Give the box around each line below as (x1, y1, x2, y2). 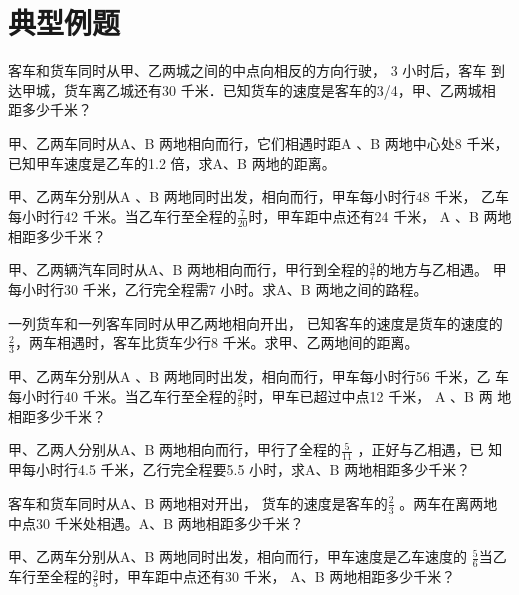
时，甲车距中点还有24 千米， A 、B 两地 (248, 205, 512, 226)
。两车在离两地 (399, 492, 498, 513)
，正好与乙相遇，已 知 (357, 439, 503, 460)
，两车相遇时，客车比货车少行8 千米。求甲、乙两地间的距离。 (14, 332, 419, 353)
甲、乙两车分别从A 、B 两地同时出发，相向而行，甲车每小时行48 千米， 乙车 (8, 186, 510, 207)
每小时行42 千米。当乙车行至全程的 (8, 205, 237, 226)
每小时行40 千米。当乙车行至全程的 (8, 385, 237, 406)
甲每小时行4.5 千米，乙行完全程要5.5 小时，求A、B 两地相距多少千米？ (8, 459, 471, 480)
